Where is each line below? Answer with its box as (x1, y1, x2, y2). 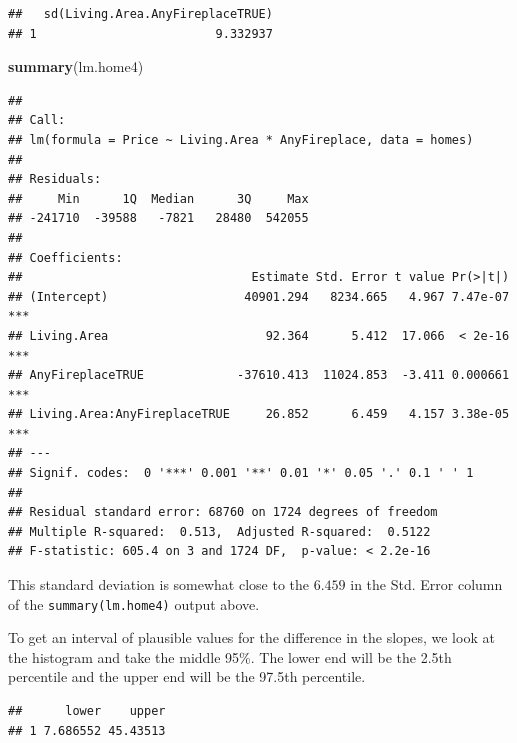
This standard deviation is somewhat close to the (8, 574, 310, 595)
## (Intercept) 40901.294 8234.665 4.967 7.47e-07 (8, 289, 510, 304)
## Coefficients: (8, 250, 123, 265)
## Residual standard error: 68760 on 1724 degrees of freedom (8, 505, 438, 520)
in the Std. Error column (350, 574, 503, 595)
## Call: (8, 113, 66, 128)
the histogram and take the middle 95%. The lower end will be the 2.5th (8, 646, 452, 667)
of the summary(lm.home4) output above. (8, 593, 260, 614)
